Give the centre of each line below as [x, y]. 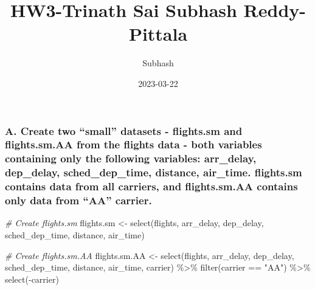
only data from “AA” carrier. [78, 200]
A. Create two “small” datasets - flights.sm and [124, 130]
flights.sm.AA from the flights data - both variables [133, 144]
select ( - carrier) [32, 279]
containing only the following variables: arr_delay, [131, 158]
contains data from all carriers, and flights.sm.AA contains [151, 186]
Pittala [158, 34]
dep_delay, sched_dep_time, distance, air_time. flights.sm [154, 172]
